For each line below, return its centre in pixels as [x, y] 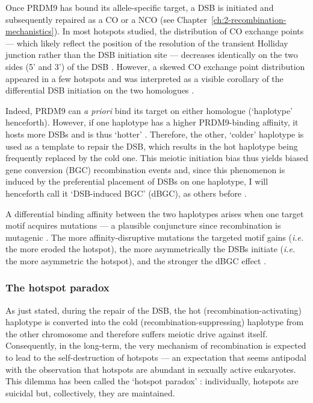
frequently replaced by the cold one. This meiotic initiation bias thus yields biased [157, 158]
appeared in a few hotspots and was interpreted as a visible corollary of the [144, 78]
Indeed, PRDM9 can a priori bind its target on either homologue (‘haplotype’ [149, 110]
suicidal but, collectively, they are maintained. [90, 392]
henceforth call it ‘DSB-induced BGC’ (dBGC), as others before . [126, 193]
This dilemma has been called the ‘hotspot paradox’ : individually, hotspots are [152, 381]
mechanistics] [30, 31]
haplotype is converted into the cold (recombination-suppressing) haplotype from [155, 322]
